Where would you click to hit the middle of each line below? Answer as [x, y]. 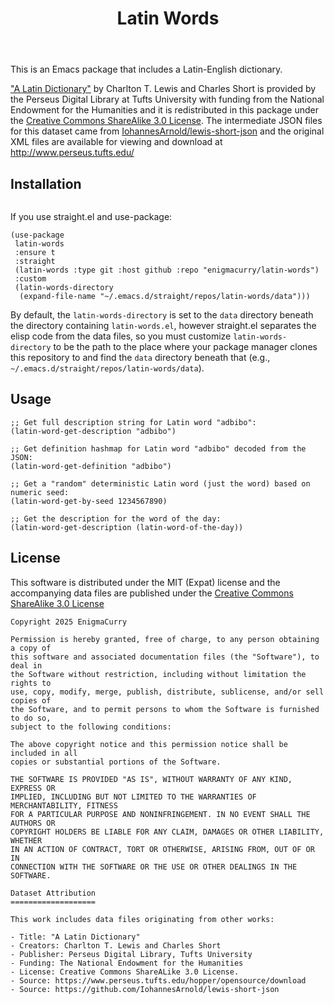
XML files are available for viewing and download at [116, 142]
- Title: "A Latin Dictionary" [75, 937]
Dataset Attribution [53, 893]
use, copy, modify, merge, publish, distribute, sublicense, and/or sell [167, 692]
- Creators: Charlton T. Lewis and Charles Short [116, 945]
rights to [31, 683]
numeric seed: [40, 492]
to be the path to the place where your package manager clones [185, 346]
